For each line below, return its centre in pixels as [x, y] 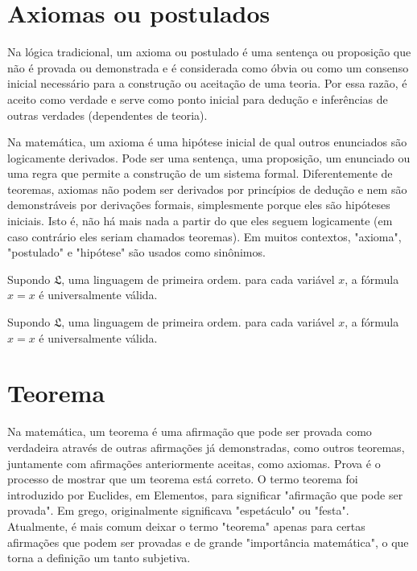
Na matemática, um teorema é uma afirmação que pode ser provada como [190, 431]
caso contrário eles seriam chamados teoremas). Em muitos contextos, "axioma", [204, 236]
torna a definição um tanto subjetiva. [99, 558]
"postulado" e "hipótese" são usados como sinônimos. [136, 252]
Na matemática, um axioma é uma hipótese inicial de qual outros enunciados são [207, 142]
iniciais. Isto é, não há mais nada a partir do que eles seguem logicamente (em [200, 221]
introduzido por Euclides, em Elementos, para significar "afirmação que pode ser [205, 494]
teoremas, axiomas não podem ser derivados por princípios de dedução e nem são [207, 189]
